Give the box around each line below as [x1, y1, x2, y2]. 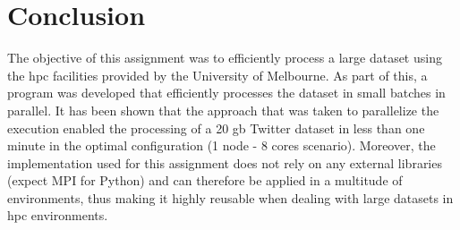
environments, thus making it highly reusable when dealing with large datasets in [7, 188, 454, 207]
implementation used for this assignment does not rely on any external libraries [7, 153, 442, 172]
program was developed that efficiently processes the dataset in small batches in [7, 83, 446, 102]
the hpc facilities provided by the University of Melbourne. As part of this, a [7, 65, 428, 84]
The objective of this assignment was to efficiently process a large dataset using [7, 48, 442, 67]
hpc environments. [7, 206, 108, 225]
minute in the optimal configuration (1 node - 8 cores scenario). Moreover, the [7, 136, 436, 155]
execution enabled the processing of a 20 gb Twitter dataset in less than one [7, 118, 425, 137]
